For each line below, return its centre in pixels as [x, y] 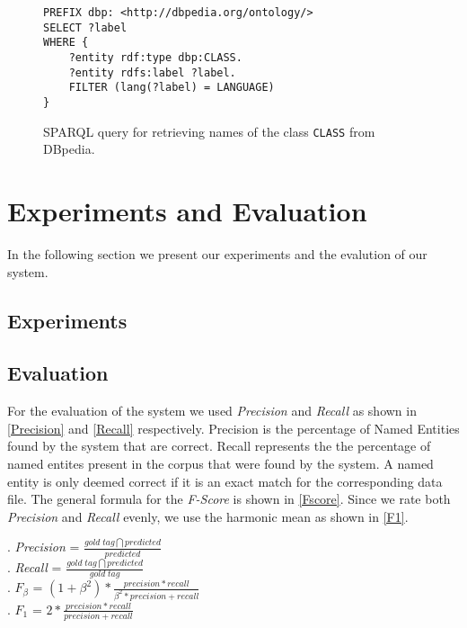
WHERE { [66, 43]
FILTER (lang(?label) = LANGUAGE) [172, 88]
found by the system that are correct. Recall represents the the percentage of [219, 446]
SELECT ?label [85, 27]
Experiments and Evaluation [187, 211]
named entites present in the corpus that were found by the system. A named [220, 463]
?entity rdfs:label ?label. [152, 72]
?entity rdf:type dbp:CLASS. [155, 57]
